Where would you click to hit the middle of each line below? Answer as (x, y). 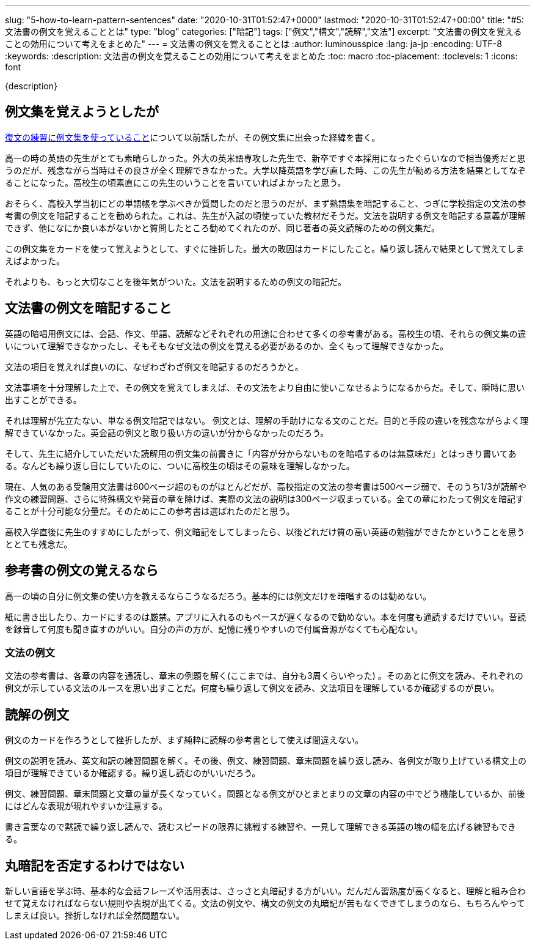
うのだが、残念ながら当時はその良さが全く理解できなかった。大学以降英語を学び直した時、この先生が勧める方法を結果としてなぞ (266, 170)
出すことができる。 (43, 399)
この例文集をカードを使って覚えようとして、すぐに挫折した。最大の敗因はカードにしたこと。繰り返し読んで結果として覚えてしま (265, 248)
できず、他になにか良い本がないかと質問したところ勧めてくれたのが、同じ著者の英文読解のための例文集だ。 (222, 228)
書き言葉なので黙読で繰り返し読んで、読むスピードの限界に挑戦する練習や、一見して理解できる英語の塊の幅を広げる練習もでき (261, 827)
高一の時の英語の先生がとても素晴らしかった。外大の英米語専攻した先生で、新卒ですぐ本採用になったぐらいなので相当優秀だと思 (265, 158)
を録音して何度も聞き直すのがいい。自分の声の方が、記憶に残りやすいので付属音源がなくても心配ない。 (214, 629)
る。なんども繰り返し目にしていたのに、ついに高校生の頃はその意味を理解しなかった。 (180, 465)
